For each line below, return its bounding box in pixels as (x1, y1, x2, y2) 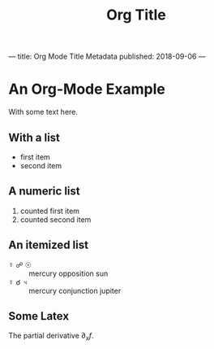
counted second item (19, 214, 92, 225)
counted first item (19, 206, 79, 216)
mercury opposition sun (28, 268, 109, 278)
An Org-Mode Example (8, 80, 166, 98)
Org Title (106, 6, 166, 24)
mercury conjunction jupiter (28, 286, 122, 295)
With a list (8, 130, 61, 144)
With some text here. (8, 107, 79, 117)
